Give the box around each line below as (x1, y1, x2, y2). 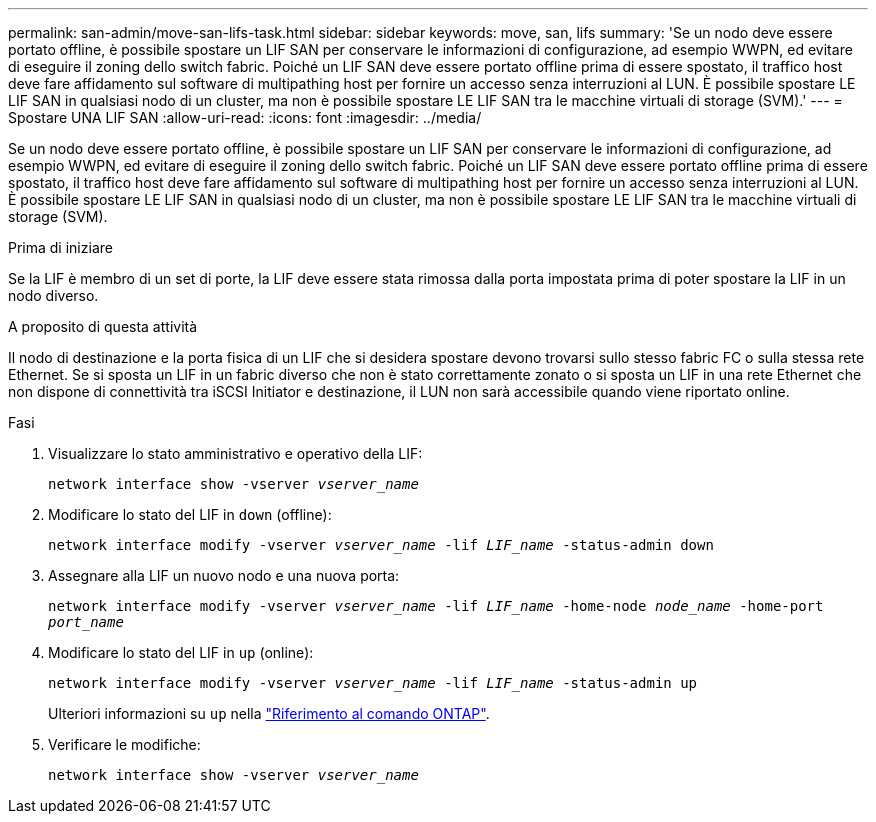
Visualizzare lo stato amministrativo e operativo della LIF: (48, 445, 423, 462)
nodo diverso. (8, 287, 99, 304)
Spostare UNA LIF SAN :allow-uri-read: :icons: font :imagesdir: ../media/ (8, 109, 482, 126)
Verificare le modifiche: (48, 736, 201, 753)
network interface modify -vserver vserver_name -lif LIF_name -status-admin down (48, 537, 714, 553)
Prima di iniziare (8, 239, 113, 256)
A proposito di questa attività (8, 318, 198, 335)
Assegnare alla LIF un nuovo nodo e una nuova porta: (48, 567, 400, 584)
